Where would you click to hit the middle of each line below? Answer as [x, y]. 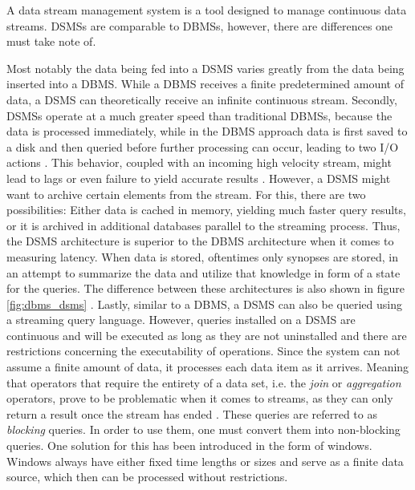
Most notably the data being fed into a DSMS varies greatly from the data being [205, 68]
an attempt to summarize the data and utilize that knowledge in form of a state [203, 272]
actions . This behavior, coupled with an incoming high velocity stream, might [199, 162]
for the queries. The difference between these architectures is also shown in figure [206, 288]
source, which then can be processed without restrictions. [147, 477]
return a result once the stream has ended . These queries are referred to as [192, 413]
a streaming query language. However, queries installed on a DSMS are [181, 320]
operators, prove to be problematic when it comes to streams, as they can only [200, 398]
